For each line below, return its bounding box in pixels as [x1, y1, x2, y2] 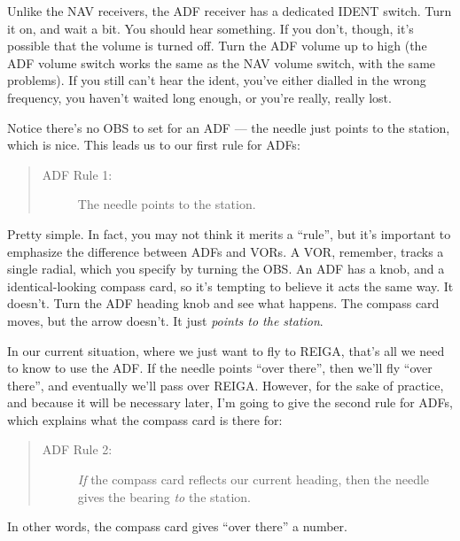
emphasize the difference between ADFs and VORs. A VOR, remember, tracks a [7, 242, 444, 260]
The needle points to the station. [77, 195, 256, 213]
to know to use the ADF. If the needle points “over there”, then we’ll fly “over [7, 359, 433, 377]
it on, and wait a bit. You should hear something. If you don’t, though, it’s [7, 19, 414, 37]
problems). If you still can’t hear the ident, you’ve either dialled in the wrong [7, 71, 426, 89]
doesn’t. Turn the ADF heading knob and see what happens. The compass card [7, 294, 440, 313]
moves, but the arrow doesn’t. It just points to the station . [7, 311, 324, 329]
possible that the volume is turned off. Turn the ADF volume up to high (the [7, 36, 427, 55]
